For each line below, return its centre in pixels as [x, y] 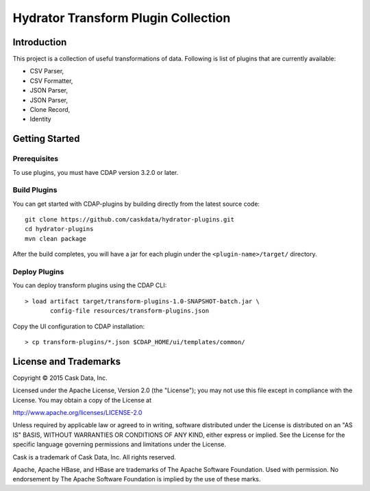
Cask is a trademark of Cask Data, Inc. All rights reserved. [94, 457]
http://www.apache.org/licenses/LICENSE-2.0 [77, 413]
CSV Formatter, [51, 81]
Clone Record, [50, 110]
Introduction [40, 42]
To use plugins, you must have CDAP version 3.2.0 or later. [96, 172]
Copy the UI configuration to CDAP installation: [79, 326]
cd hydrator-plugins [59, 229]
